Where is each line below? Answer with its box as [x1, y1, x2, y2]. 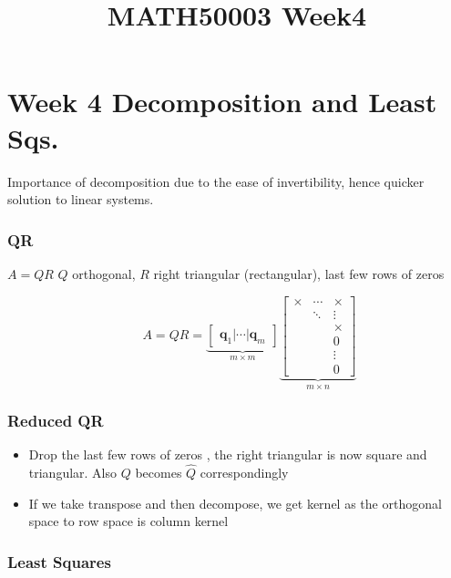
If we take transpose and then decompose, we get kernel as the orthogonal [28, 493, 442, 512]
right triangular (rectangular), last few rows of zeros [153, 263, 445, 283]
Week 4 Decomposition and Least [7, 83, 437, 120]
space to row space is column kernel [28, 511, 229, 531]
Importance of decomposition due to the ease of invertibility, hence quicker [7, 171, 425, 191]
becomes [135, 463, 182, 482]
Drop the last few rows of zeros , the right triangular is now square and [28, 445, 427, 464]
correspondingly [200, 463, 289, 482]
